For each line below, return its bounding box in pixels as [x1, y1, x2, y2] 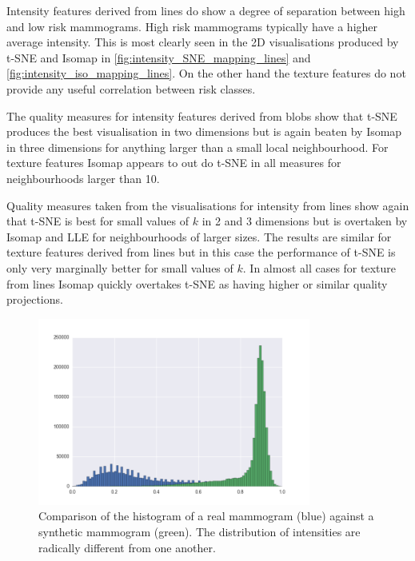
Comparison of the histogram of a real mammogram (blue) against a [38, 507, 374, 524]
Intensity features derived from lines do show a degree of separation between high [6, 2, 405, 18]
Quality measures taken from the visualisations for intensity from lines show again [6, 197, 409, 213]
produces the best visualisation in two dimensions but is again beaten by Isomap [6, 123, 402, 140]
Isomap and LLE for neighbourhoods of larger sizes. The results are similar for [6, 228, 392, 245]
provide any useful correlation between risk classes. [6, 80, 256, 97]
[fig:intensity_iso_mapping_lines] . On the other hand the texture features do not [6, 65, 406, 82]
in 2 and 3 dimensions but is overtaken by [202, 213, 408, 229]
